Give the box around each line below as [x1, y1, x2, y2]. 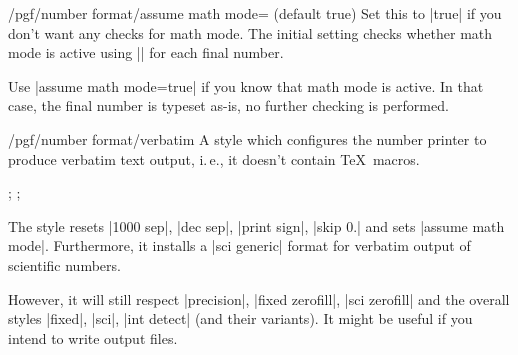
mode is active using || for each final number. [8, 42, 284, 63]
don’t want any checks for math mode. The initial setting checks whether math [8, 22, 493, 43]
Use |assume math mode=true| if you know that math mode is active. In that [8, 75, 484, 96]
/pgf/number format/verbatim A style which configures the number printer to [8, 128, 487, 149]
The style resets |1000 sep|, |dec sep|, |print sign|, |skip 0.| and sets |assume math [8, 215, 505, 236]
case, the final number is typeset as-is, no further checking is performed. [8, 95, 449, 116]
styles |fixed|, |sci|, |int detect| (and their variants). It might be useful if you [8, 308, 473, 329]
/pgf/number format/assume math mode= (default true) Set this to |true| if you [8, 3, 502, 23]
